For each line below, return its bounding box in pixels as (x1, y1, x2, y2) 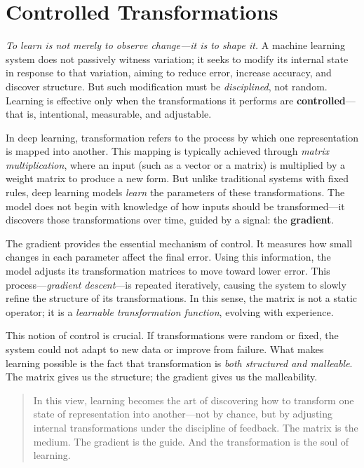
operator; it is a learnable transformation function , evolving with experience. (6, 304, 334, 319)
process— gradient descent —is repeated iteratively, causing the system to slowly (6, 277, 346, 291)
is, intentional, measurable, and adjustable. (27, 106, 212, 121)
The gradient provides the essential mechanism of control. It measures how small (6, 235, 353, 250)
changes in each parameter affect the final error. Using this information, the (6, 249, 331, 264)
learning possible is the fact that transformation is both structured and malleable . (6, 355, 353, 370)
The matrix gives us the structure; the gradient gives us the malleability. (6, 369, 318, 384)
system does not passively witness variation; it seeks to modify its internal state (6, 51, 349, 66)
